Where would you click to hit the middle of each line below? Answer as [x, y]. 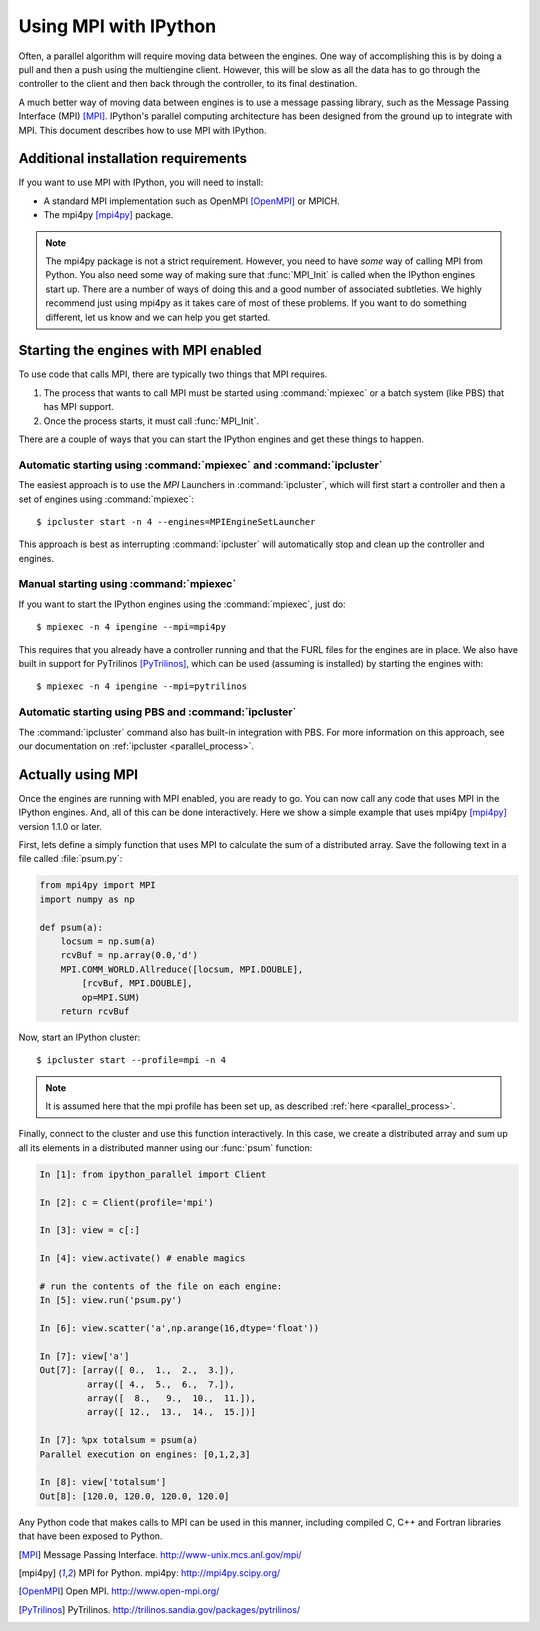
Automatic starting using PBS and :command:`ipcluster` [157, 712]
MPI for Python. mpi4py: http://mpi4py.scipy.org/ [179, 1572]
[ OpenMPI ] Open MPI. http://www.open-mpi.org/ [119, 1591]
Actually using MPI [78, 774]
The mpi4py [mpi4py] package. [108, 215]
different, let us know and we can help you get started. [158, 317]
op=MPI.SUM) [110, 997]
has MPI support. [79, 407]
